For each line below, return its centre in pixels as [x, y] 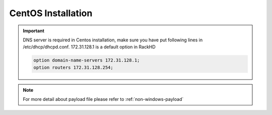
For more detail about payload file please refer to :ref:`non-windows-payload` [103, 99]
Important [34, 31]
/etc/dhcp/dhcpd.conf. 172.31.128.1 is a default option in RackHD [89, 47]
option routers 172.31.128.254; [73, 67]
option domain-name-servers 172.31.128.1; [87, 60]
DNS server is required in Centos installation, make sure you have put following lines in [113, 40]
